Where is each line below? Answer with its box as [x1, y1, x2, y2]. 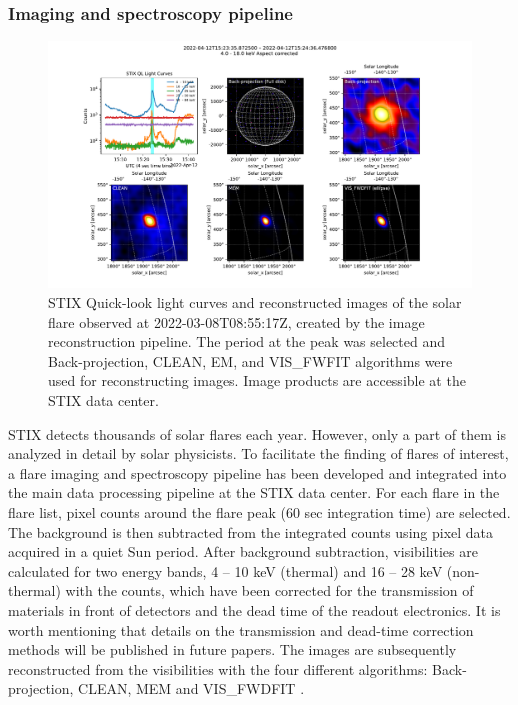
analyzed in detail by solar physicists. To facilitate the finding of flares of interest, [8, 443, 509, 464]
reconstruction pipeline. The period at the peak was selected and [48, 331, 446, 352]
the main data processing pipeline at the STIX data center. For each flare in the [8, 482, 500, 503]
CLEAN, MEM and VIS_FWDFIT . [78, 678, 305, 699]
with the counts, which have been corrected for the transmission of [65, 580, 474, 601]
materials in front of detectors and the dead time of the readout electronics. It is [8, 599, 501, 620]
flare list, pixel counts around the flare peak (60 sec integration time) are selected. [8, 501, 511, 522]
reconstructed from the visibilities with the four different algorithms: [8, 658, 428, 679]
